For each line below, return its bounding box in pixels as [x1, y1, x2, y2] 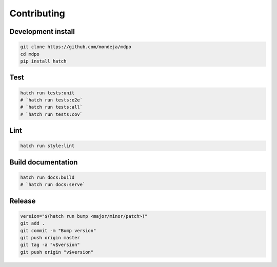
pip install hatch [20, 58, 67, 64]
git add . [20, 220, 45, 227]
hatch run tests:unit [20, 90, 75, 96]
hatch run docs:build [20, 174, 75, 180]
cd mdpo [20, 51, 39, 57]
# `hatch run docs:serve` [20, 182, 86, 188]
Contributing [9, 8, 65, 19]
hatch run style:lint [20, 143, 75, 149]
